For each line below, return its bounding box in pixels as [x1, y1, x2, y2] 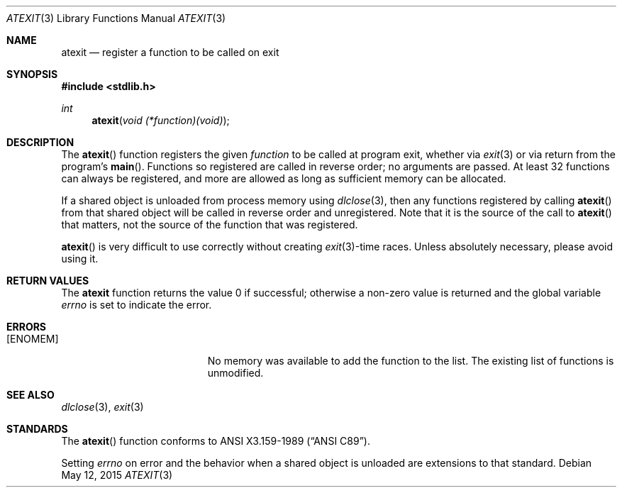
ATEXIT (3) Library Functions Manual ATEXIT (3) [6, 12, 226, 24]
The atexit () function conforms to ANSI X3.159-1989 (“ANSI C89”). [61, 435, 370, 447]
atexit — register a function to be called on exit [61, 46, 279, 58]
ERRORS [6, 321, 47, 333]
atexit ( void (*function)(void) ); [91, 114, 230, 126]
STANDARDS [6, 423, 68, 435]
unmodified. [207, 367, 264, 379]
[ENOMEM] [6, 333, 59, 345]
